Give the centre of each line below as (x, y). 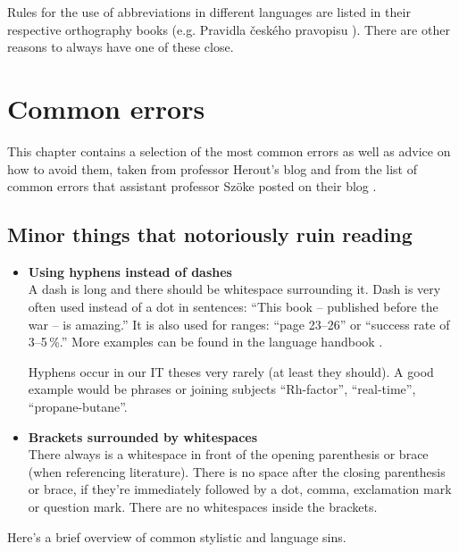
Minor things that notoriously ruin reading (210, 234)
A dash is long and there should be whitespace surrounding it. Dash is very (234, 289)
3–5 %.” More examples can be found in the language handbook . (205, 342)
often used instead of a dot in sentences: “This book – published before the (233, 307)
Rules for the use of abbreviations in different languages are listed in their (209, 12)
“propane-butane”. (78, 407)
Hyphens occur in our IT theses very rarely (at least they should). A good (231, 371)
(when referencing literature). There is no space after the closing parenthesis (237, 471)
